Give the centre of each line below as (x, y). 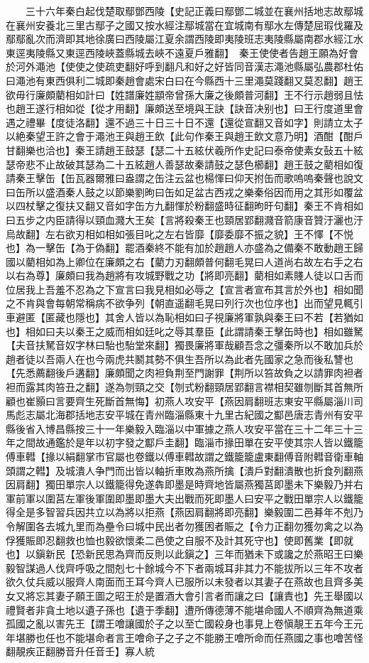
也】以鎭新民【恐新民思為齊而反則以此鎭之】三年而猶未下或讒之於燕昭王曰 (180, 554)
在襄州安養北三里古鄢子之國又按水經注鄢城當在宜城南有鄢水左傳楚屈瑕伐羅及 (184, 25)
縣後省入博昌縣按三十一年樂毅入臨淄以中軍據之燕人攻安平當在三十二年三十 (180, 428)
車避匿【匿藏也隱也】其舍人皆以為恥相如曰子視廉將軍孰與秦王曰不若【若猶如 (184, 317)
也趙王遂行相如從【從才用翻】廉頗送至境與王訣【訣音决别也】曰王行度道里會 (184, 108)
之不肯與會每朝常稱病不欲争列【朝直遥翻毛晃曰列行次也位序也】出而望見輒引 (184, 303)
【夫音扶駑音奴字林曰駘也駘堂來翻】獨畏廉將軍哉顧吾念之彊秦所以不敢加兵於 (184, 345)
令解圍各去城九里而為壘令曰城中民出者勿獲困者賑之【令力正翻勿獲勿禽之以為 (184, 525)
